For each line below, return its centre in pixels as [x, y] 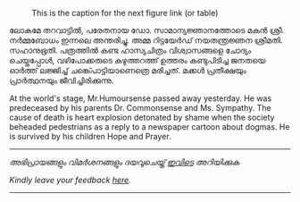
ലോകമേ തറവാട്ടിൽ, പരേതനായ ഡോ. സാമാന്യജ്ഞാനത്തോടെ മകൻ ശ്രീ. [146, 30]
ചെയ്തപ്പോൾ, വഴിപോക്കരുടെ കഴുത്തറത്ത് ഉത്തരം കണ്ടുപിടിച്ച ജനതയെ [137, 60]
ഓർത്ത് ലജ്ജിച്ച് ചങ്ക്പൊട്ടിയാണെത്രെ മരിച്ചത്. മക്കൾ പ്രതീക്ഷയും [128, 70]
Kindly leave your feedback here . [70, 180]
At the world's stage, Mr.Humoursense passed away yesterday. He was [141, 98]
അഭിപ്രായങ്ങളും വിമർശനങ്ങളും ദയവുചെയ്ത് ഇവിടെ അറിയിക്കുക [124, 162]
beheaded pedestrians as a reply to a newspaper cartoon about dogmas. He [150, 127]
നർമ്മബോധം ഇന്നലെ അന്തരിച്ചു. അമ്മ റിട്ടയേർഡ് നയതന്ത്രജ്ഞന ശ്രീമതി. [146, 40]
